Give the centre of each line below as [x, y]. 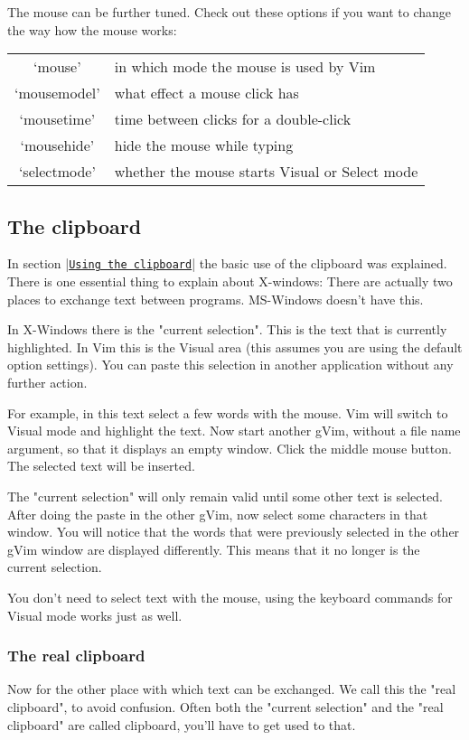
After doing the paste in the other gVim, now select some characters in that [218, 514]
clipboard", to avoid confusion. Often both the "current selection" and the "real [225, 706]
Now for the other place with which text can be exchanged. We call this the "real [232, 689]
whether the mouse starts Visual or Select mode [266, 172]
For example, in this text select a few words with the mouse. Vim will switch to [228, 412]
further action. [47, 383]
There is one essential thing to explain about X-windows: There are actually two [230, 281]
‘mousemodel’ [57, 93]
